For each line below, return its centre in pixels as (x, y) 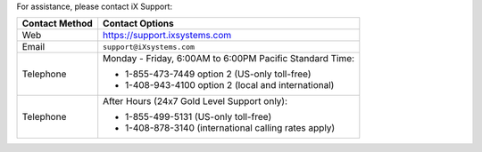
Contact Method (57, 24)
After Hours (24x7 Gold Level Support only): (195, 101)
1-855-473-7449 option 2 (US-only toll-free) (218, 74)
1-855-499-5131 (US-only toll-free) (199, 117)
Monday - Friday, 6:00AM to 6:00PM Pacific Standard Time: (229, 59)
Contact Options (138, 24)
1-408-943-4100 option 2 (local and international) (230, 85)
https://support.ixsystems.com (167, 36)
